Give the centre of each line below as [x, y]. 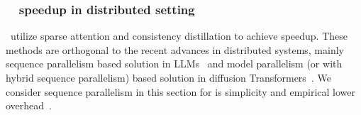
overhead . [29, 105]
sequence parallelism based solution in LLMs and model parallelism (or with [174, 64]
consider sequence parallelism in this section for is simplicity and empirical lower [181, 91]
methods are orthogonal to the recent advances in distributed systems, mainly [175, 49]
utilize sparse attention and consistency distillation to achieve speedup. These [179, 36]
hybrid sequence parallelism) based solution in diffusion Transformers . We [168, 77]
